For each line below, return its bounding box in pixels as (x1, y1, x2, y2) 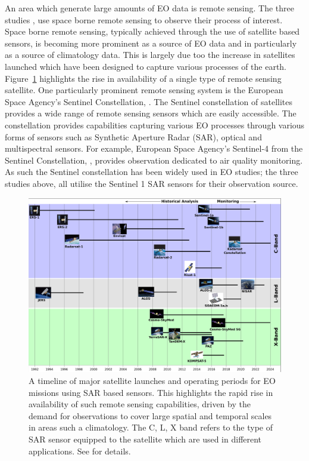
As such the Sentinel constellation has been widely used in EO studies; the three (5, 165, 298, 178)
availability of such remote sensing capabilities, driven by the (29, 398, 251, 410)
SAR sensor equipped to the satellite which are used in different (29, 432, 262, 445)
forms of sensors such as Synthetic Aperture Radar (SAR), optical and (5, 130, 262, 143)
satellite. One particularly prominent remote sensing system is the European (5, 84, 283, 96)
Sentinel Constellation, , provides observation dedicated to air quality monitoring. (5, 153, 303, 166)
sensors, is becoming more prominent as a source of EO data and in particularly (5, 36, 297, 49)
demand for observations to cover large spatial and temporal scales (29, 409, 272, 422)
